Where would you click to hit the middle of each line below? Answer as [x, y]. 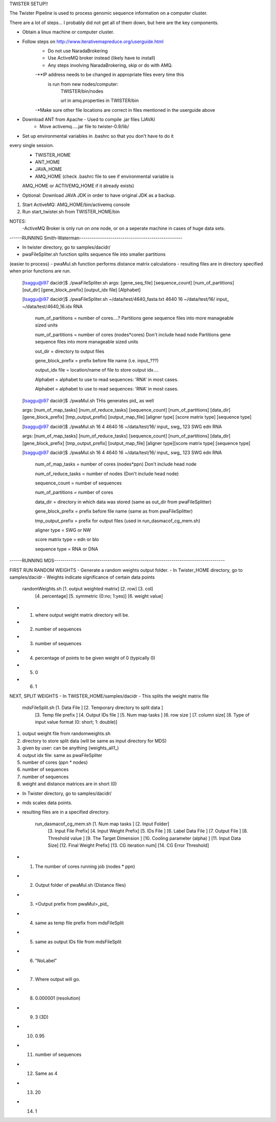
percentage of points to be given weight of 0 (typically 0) [95, 658]
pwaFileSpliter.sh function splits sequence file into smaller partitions [94, 254]
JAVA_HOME [49, 169]
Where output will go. [57, 980]
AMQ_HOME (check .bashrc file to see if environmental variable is [104, 176]
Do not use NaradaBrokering [78, 51]
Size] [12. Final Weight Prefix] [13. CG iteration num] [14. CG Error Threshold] [129, 845]
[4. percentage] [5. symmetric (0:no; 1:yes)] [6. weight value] [99, 596]
